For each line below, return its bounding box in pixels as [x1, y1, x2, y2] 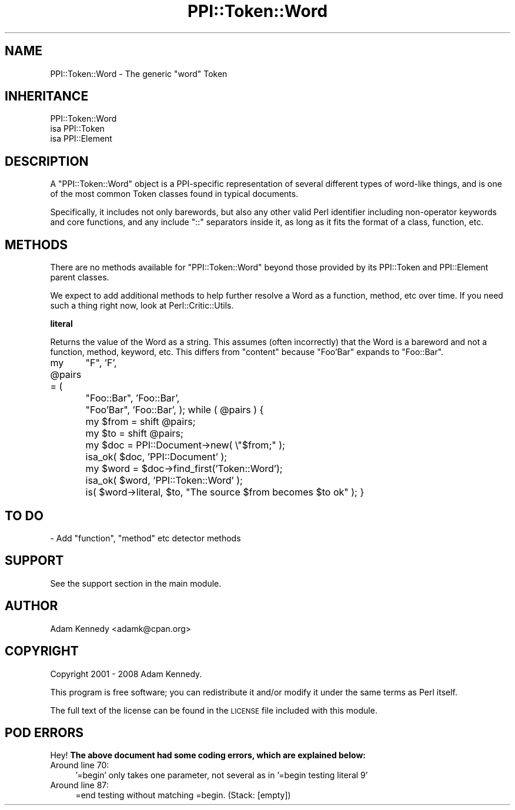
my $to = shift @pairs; [85, 427, 183, 440]
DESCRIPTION [5, 153, 89, 169]
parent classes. [50, 272, 109, 283]
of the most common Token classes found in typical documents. [50, 189, 299, 199]
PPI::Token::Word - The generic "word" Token [50, 68, 228, 79]
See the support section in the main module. [50, 578, 222, 588]
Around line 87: [50, 780, 109, 791]
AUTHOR [5, 598, 58, 614]
